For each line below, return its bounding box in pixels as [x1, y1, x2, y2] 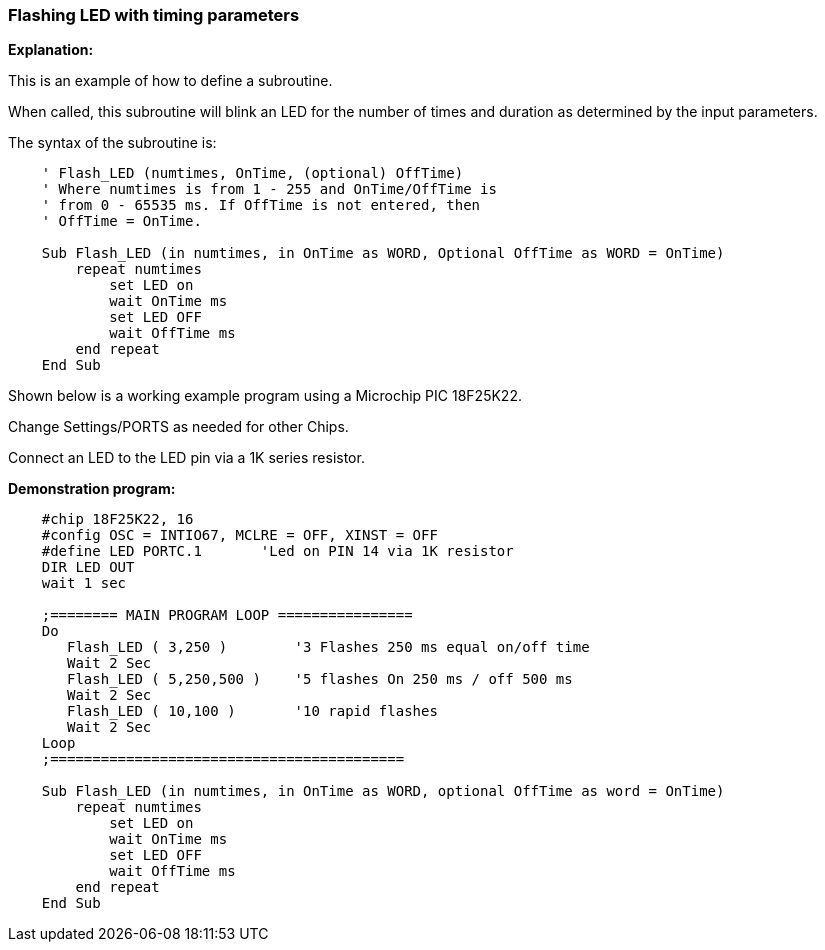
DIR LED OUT [41, 559, 135, 576]
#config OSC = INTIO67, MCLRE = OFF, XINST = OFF [41, 527, 438, 544]
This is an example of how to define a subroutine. [8, 72, 333, 90]
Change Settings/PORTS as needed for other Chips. [8, 418, 349, 436]
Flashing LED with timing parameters [8, 5, 300, 25]
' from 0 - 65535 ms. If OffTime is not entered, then [41, 197, 481, 214]
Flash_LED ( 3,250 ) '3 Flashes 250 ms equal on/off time [67, 639, 590, 656]
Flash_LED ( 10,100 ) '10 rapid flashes [67, 703, 438, 720]
